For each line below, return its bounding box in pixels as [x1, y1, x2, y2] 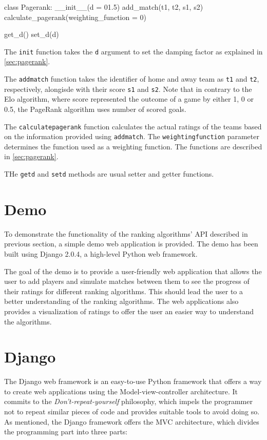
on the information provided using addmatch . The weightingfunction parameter [4, 131, 259, 142]
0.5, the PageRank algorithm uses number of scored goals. [4, 103, 186, 114]
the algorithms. [4, 316, 52, 327]
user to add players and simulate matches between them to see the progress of [4, 276, 250, 286]
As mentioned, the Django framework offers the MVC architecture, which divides [4, 416, 259, 427]
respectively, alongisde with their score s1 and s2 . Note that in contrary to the [4, 83, 252, 94]
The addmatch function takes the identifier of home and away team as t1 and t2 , [4, 73, 259, 84]
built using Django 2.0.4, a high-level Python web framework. [4, 248, 198, 259]
